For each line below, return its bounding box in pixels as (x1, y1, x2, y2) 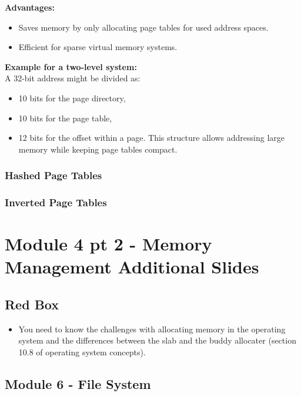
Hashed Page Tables (5, 168, 102, 183)
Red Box (5, 295, 59, 313)
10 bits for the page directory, (18, 91, 126, 104)
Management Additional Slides (5, 255, 259, 279)
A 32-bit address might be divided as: (5, 72, 141, 84)
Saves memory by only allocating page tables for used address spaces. (18, 21, 269, 33)
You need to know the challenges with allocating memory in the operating (18, 322, 286, 335)
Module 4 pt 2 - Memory (5, 232, 212, 256)
